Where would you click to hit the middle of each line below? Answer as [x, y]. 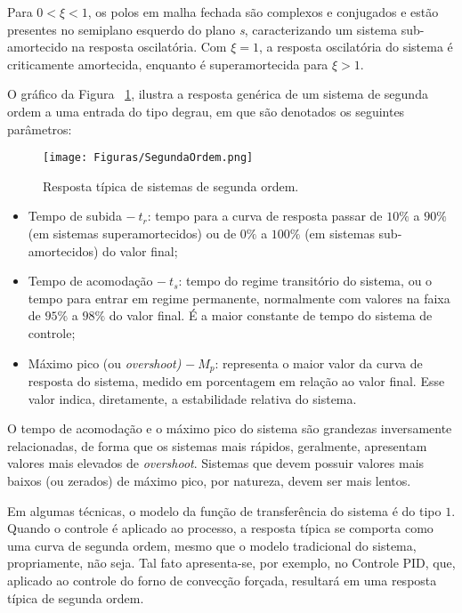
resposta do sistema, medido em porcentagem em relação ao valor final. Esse [236, 381]
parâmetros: [40, 129]
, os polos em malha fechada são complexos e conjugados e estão [263, 12]
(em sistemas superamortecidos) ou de [132, 233]
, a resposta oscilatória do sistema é [356, 47]
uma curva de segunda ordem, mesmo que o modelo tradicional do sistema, [212, 545]
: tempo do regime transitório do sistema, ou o [305, 281]
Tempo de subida [75, 216]
